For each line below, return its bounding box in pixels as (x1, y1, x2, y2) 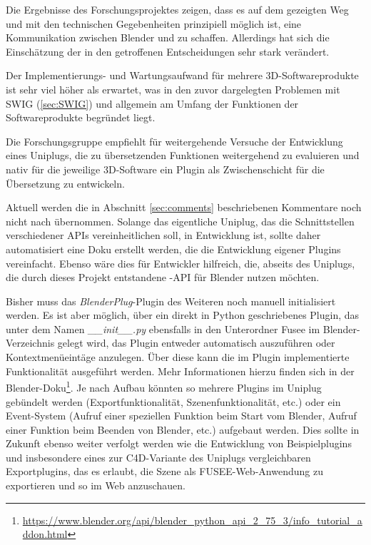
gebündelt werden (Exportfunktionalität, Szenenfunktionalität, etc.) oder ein (6, 394, 341, 409)
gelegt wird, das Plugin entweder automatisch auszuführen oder (57, 335, 335, 350)
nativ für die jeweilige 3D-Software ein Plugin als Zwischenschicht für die (6, 161, 325, 176)
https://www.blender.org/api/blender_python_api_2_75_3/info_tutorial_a (22, 512, 362, 527)
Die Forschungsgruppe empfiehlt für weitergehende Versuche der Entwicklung (6, 133, 343, 148)
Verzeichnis (6, 335, 55, 350)
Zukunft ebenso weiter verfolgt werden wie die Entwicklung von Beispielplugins (6, 436, 352, 451)
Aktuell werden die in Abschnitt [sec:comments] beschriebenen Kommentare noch (6, 200, 362, 215)
